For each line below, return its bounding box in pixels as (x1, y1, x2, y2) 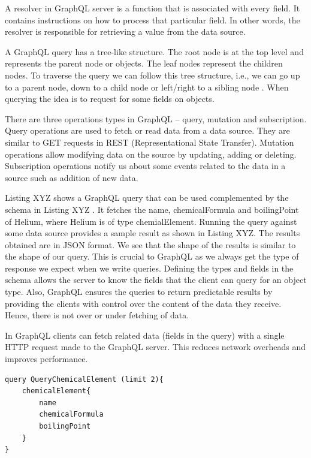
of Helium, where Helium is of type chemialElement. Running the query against (5, 215, 297, 227)
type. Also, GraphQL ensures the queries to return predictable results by (5, 285, 273, 298)
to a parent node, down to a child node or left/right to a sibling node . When (5, 80, 289, 93)
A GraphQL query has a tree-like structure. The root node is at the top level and (5, 45, 304, 58)
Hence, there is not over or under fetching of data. (5, 309, 189, 321)
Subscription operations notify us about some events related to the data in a (5, 159, 286, 172)
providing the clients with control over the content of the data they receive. (5, 297, 282, 309)
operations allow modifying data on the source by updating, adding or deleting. (5, 147, 297, 160)
